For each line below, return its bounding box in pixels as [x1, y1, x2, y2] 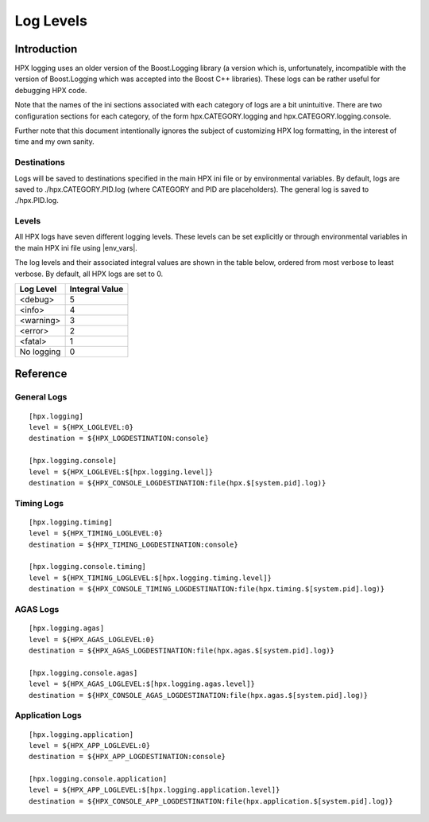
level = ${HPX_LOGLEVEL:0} [29, 423, 134, 431]
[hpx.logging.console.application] [29, 774, 168, 784]
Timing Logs [14, 497, 64, 508]
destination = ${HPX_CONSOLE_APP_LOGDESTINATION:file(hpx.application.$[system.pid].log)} [29, 797, 393, 805]
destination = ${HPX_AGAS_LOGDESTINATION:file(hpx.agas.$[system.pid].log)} [29, 645, 335, 655]
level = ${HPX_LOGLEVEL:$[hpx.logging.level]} [29, 467, 214, 477]
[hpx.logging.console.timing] [29, 562, 147, 571]
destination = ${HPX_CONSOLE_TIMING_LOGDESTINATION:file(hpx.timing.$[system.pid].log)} [29, 585, 385, 594]
